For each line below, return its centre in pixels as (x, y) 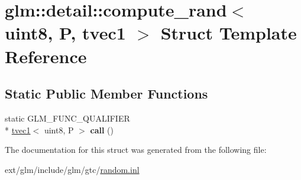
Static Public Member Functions (106, 94)
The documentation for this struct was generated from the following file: (136, 150)
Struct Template (229, 33)
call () (102, 130)
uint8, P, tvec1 (65, 33)
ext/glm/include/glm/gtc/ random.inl (72, 169)
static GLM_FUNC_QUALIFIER (67, 118)
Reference (46, 56)
